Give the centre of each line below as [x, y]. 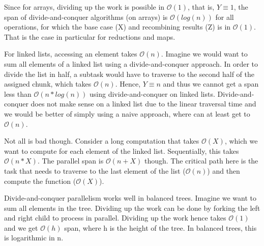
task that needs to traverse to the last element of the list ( [95, 170]
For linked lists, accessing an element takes [71, 54]
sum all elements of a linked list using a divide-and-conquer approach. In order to [131, 63]
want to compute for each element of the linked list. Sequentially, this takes [122, 151]
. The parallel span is [70, 161]
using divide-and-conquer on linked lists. [152, 93]
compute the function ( [40, 181]
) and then [224, 170]
